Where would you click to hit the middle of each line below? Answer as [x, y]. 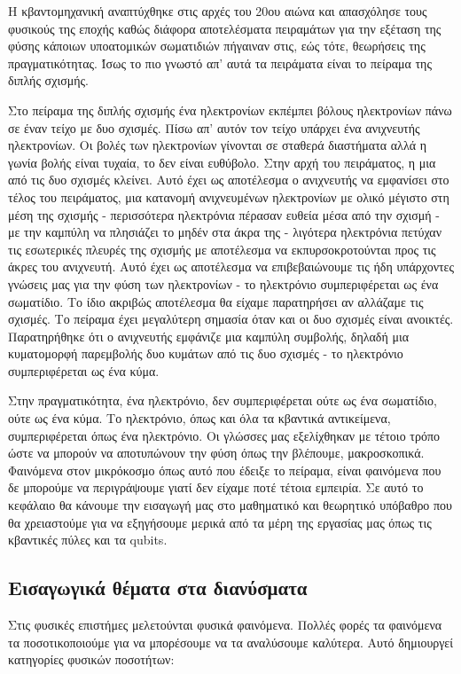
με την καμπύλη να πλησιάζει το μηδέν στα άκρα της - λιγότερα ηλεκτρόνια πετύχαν [225, 232]
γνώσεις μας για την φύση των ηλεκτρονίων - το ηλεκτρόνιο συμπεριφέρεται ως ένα [223, 283]
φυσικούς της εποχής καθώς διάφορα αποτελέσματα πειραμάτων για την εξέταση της [225, 28]
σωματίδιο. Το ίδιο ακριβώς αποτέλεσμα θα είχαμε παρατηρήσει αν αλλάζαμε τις [216, 301]
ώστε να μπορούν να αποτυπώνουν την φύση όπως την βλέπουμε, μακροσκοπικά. [216, 453]
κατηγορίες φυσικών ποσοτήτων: [91, 659]
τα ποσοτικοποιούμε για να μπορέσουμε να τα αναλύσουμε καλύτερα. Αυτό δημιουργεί [230, 642]
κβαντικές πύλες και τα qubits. [88, 540]
